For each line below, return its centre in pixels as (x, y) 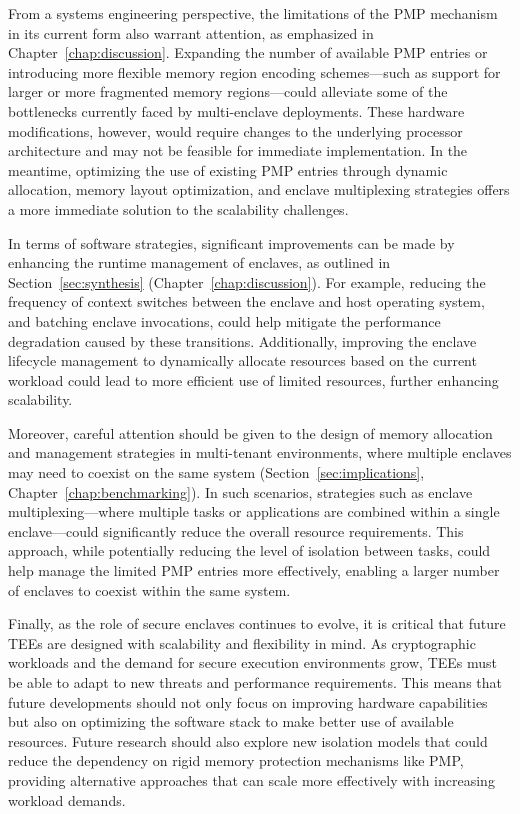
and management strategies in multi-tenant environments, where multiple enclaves (260, 452)
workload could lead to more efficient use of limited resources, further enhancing (253, 379)
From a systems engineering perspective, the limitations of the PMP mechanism (253, 13)
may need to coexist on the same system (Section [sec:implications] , (216, 472)
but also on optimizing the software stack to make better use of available (231, 721)
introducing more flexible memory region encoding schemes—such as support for (254, 71)
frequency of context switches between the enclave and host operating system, (246, 301)
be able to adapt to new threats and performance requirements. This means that (255, 682)
